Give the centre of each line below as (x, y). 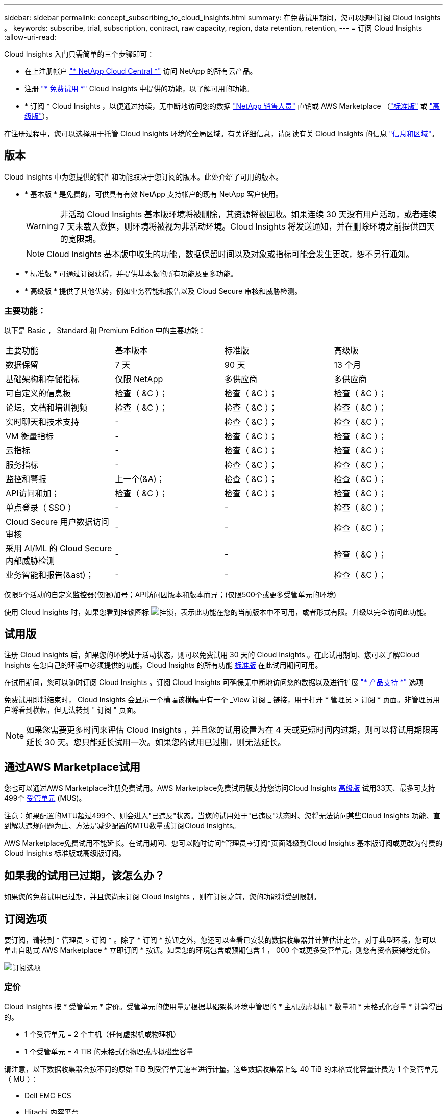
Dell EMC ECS (48, 1095)
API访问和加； (33, 493)
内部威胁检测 (30, 560)
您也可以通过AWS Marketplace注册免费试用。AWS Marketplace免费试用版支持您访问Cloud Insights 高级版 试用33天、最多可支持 (220, 788)
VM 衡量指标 (30, 436)
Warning (42, 226)
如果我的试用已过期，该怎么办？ (84, 875)
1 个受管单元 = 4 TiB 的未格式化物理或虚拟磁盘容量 (109, 1051)
